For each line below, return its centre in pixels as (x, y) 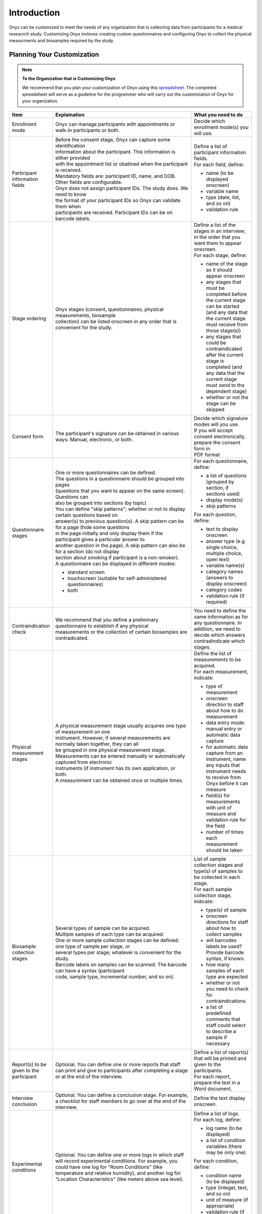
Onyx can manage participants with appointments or (115, 124)
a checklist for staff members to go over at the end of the (121, 1101)
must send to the (225, 385)
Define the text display (220, 1098)
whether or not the (227, 397)
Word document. (213, 1089)
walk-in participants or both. (87, 130)
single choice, (222, 547)
